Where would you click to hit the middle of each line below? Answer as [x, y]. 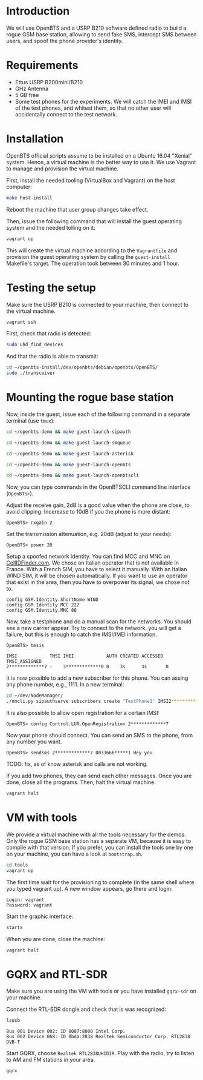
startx [14, 927]
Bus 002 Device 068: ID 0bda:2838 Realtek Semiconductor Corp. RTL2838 [98, 1037]
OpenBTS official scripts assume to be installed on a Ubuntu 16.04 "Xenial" [99, 155]
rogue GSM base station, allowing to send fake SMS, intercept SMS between [101, 34]
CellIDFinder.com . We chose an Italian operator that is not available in [93, 563]
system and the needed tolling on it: [51, 227]
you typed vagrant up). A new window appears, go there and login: [90, 888]
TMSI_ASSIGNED [24, 662]
